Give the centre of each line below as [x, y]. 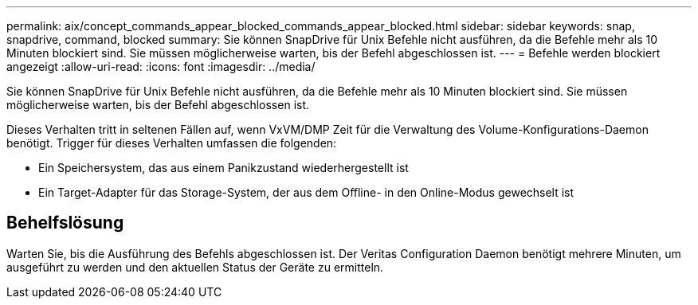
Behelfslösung [65, 223]
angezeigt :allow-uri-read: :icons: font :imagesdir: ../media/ [161, 66]
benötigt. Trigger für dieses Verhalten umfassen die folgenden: [172, 143]
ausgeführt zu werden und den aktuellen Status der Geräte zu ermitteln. [195, 267]
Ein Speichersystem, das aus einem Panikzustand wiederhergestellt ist [224, 168]
